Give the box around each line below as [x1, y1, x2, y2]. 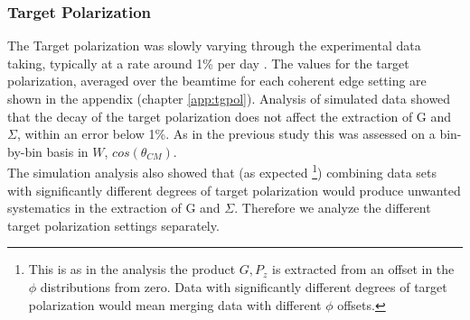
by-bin [7, 142, 42, 160]
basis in [46, 142, 89, 160]
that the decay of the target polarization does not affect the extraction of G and [7, 106, 452, 125]
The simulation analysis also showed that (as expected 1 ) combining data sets [7, 160, 437, 182]
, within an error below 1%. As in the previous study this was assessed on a [16, 124, 436, 143]
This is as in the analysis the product [28, 260, 236, 279]
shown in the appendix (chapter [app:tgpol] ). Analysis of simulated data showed [7, 89, 451, 107]
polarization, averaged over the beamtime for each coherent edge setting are [7, 71, 427, 90]
